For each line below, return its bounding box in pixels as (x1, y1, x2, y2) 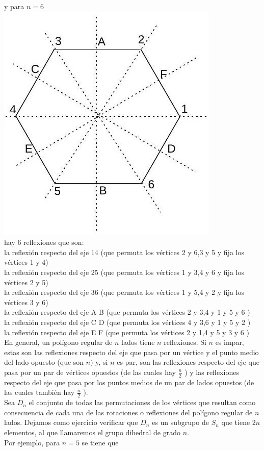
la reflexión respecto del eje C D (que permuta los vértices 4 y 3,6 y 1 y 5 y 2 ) (4, 316, 251, 327)
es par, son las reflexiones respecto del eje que (117, 357, 259, 367)
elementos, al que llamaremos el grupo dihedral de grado (4, 427, 181, 437)
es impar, (215, 337, 244, 347)
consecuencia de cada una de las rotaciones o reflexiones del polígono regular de (4, 407, 253, 417)
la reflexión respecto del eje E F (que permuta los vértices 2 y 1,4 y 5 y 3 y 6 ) (4, 327, 249, 337)
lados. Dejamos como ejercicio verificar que (4, 417, 138, 428)
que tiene (221, 417, 250, 428)
